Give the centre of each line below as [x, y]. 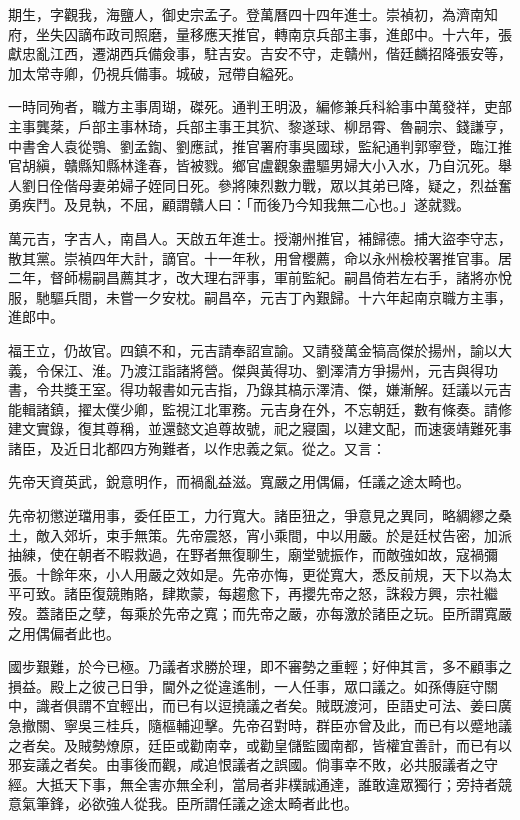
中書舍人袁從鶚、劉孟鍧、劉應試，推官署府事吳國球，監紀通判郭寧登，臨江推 [260, 145]
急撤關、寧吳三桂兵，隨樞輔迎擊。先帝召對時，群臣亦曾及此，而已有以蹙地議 [260, 725]
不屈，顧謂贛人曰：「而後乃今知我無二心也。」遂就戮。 [294, 204]
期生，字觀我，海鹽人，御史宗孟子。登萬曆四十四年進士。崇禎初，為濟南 [246, 14]
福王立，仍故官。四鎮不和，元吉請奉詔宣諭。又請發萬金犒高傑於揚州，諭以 [253, 349]
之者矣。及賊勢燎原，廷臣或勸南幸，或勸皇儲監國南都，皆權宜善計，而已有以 [260, 744]
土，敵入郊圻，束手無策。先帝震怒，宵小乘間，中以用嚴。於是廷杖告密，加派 [260, 534]
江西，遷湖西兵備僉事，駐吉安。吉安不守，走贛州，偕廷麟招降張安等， [280, 53]
